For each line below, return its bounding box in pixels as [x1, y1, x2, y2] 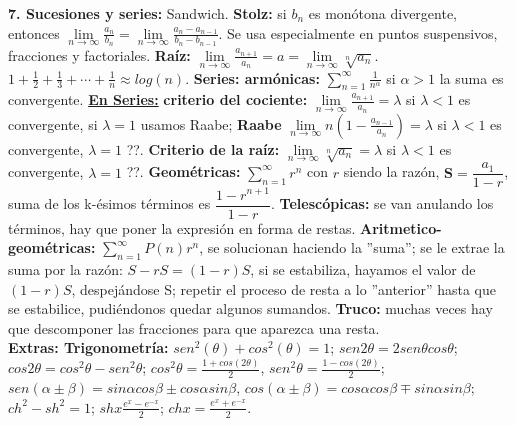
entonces [8, 22, 60, 43]
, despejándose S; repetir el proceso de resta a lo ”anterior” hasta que [71, 278, 496, 299]
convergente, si [8, 113, 98, 134]
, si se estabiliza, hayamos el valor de [250, 258, 476, 279]
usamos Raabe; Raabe [140, 113, 282, 134]
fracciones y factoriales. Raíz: [8, 44, 191, 65]
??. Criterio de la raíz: [126, 138, 280, 159]
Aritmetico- [360, 217, 442, 238]
